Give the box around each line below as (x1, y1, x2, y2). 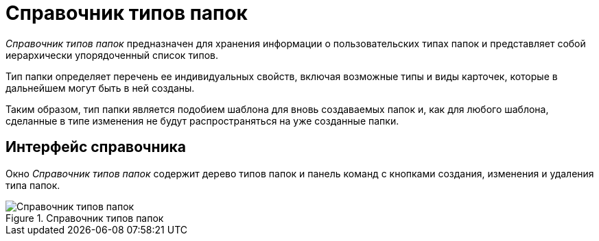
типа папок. (5, 179, 60, 191)
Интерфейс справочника (5, 138, 187, 156)
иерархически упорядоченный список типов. (5, 49, 218, 61)
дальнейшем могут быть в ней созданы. (5, 81, 195, 94)
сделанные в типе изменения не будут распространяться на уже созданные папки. (5, 114, 399, 127)
